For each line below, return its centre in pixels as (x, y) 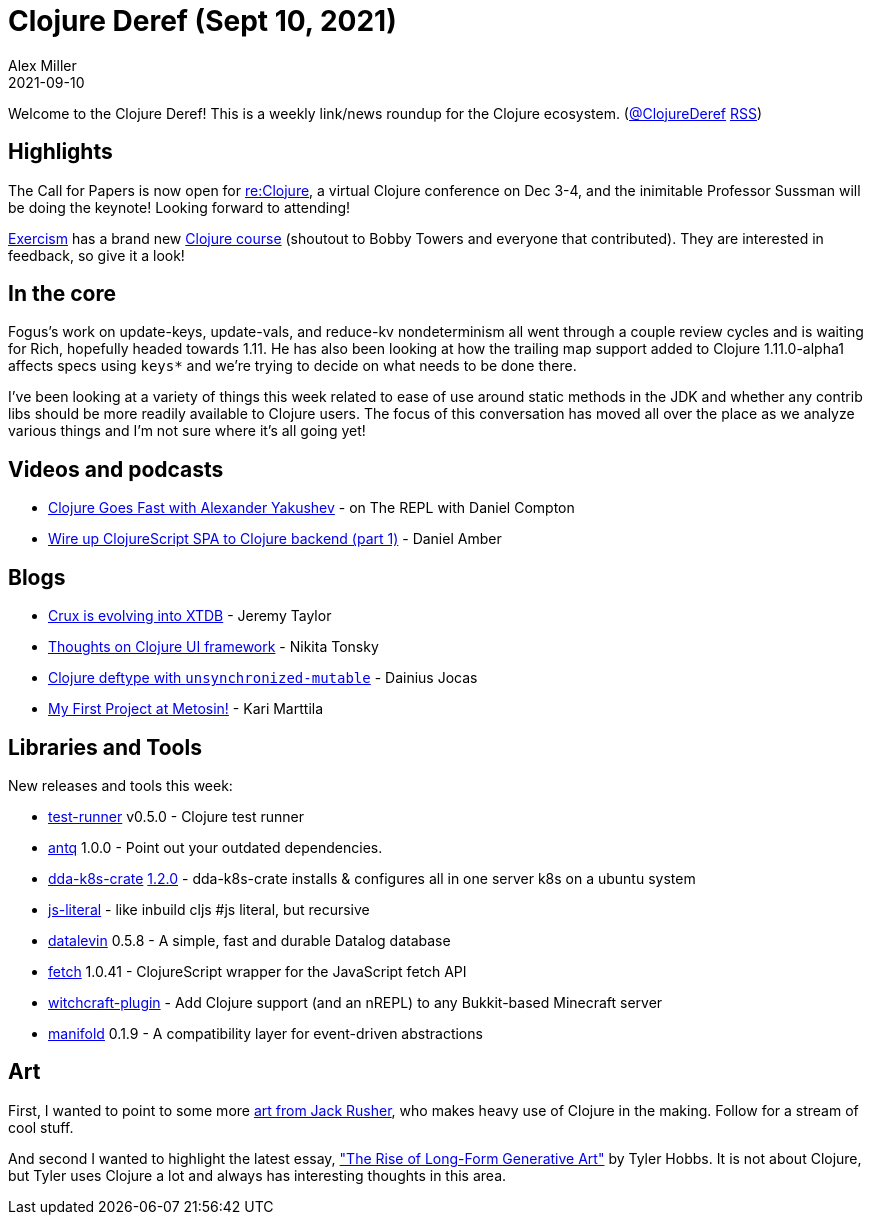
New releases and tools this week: (120, 785)
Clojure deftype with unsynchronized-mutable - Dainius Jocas (263, 678)
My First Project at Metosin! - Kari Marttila (186, 709)
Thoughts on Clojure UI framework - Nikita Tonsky (213, 647)
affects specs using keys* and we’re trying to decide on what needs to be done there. (292, 366)
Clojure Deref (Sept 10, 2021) (202, 21)
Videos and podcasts (116, 469)
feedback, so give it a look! (96, 255)
